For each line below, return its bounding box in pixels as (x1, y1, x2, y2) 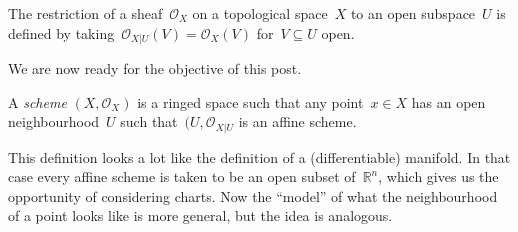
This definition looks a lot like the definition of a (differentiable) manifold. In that (8, 146, 511, 167)
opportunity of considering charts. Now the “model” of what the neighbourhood (8, 185, 498, 206)
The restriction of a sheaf (8, 3, 163, 23)
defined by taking (8, 22, 115, 43)
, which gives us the (378, 166, 499, 187)
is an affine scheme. (238, 111, 357, 132)
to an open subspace (350, 3, 476, 23)
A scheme (8, 91, 67, 112)
